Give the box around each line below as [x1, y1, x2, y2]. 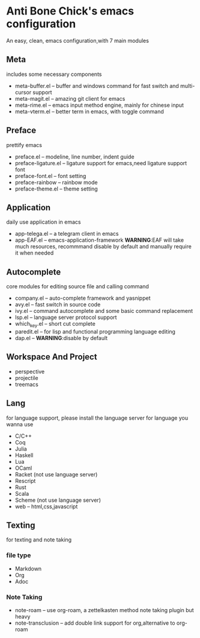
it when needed [14, 249, 54, 257]
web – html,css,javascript [14, 502, 78, 510]
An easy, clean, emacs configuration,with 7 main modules [6, 37, 149, 44]
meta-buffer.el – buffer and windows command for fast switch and [14, 82, 179, 89]
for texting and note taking [6, 536, 72, 543]
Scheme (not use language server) [14, 496, 101, 504]
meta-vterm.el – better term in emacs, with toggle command [14, 107, 164, 115]
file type [6, 551, 31, 560]
